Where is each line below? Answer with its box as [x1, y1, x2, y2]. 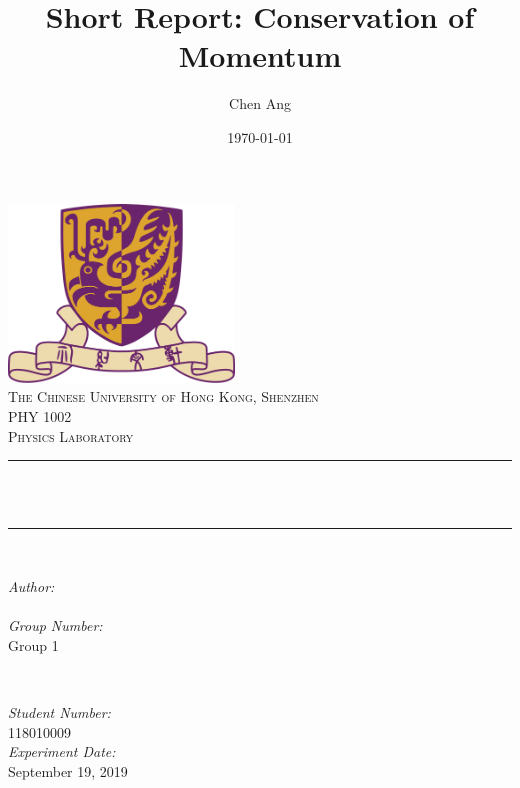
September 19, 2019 [8, 760, 128, 781]
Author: [8, 576, 55, 597]
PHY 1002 [8, 406, 72, 427]
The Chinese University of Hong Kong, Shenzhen [8, 386, 319, 407]
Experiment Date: [8, 741, 116, 762]
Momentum [178, 35, 342, 76]
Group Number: [8, 615, 103, 636]
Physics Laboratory [8, 425, 134, 446]
